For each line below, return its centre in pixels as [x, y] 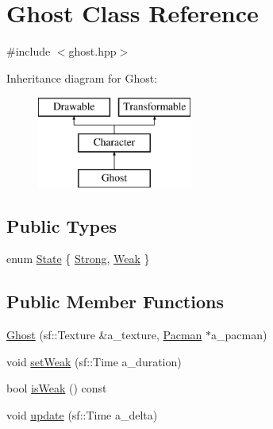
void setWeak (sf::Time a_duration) [94, 361]
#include [29, 51]
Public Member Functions [115, 301]
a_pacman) [239, 335]
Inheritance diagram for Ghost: [82, 77]
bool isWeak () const [57, 388]
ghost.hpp [92, 51]
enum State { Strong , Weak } [78, 259]
